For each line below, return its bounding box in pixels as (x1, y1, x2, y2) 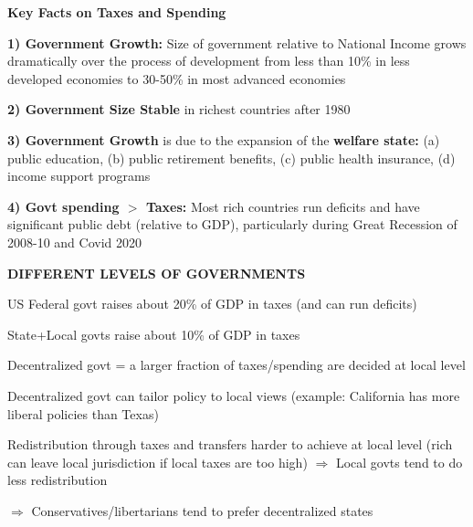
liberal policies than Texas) (7, 404, 159, 423)
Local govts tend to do (335, 452, 463, 471)
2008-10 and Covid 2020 (7, 232, 142, 251)
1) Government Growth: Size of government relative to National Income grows (7, 33, 467, 52)
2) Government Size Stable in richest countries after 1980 (7, 100, 351, 119)
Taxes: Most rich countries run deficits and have (145, 196, 420, 216)
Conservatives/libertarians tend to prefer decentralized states (31, 501, 373, 520)
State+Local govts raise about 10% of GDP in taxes (7, 324, 300, 343)
